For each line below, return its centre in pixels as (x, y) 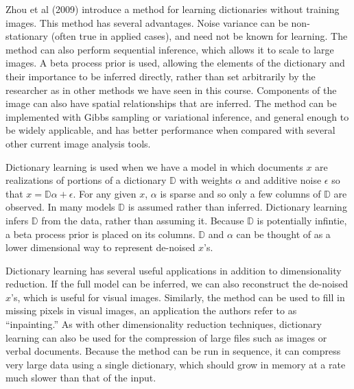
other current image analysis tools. (78, 143)
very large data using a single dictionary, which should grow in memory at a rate (176, 364)
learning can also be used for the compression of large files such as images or (166, 337)
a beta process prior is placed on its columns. (101, 234)
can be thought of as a (283, 234)
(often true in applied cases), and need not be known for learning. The (199, 36)
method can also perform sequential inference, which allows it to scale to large (170, 49)
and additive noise (283, 180)
